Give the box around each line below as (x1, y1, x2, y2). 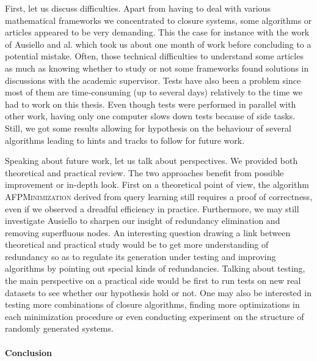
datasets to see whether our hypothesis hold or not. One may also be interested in (5, 286, 312, 299)
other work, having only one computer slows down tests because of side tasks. (5, 110, 296, 122)
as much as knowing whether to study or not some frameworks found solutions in (5, 61, 309, 74)
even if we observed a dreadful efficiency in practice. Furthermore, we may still (5, 202, 299, 215)
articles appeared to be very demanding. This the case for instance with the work (5, 26, 310, 39)
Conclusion (5, 346, 53, 359)
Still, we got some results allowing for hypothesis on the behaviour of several (5, 121, 291, 134)
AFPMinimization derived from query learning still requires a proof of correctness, (5, 190, 313, 203)
